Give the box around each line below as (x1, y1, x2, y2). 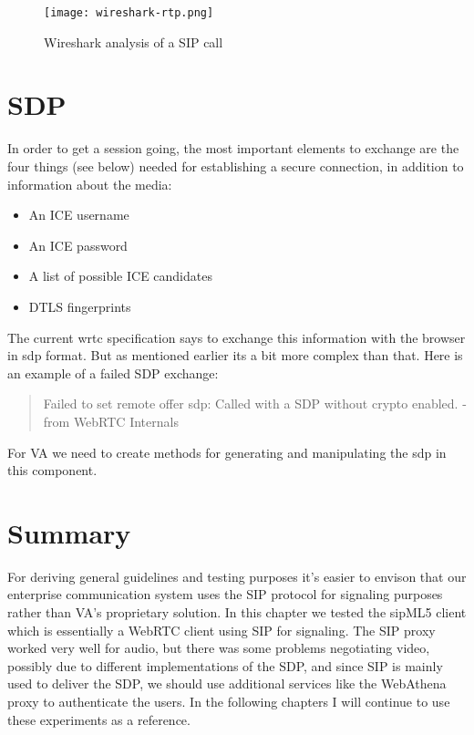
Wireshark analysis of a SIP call (44, 32, 223, 51)
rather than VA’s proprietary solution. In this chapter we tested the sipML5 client (7, 603, 467, 621)
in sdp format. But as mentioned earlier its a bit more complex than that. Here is (7, 346, 463, 365)
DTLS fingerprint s (28, 296, 131, 316)
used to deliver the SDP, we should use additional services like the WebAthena (7, 674, 447, 693)
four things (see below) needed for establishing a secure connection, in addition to (7, 156, 464, 175)
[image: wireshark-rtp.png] (44, 6, 214, 19)
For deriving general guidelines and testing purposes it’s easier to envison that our (7, 566, 467, 585)
